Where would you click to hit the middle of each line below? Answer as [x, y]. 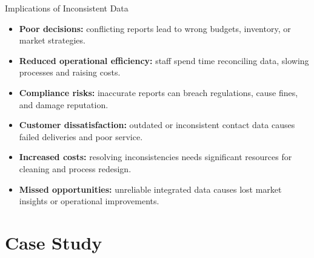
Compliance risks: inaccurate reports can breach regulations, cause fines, [159, 92]
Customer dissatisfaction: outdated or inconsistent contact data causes [157, 125]
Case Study [54, 242]
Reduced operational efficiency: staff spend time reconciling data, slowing [164, 60]
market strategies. [52, 40]
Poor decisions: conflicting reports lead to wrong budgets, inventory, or [155, 28]
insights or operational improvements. [89, 201]
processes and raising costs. [70, 72]
